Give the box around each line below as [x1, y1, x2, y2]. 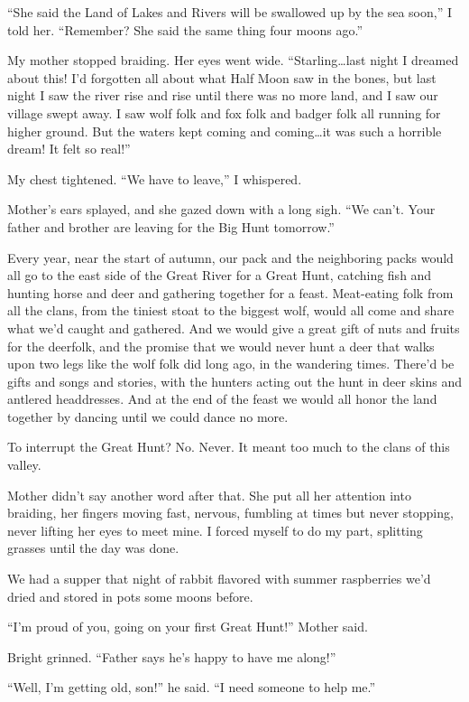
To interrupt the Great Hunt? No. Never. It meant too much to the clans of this [7, 437, 450, 456]
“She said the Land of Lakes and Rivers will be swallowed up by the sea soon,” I [7, 3, 452, 21]
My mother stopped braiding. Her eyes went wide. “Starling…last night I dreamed [7, 51, 459, 70]
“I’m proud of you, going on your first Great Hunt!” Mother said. [7, 617, 368, 636]
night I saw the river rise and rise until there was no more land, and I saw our [7, 86, 438, 105]
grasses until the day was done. [7, 538, 179, 557]
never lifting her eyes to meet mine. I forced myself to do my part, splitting [7, 520, 423, 539]
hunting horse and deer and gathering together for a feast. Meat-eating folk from [7, 283, 454, 302]
